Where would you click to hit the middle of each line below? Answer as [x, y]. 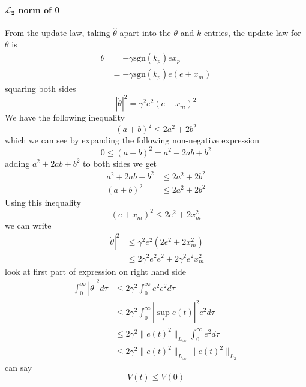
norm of [35, 9]
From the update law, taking [58, 32]
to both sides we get [120, 163]
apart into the [145, 32]
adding [17, 163]
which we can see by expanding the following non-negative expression [132, 140]
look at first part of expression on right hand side [95, 271]
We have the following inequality [65, 117]
